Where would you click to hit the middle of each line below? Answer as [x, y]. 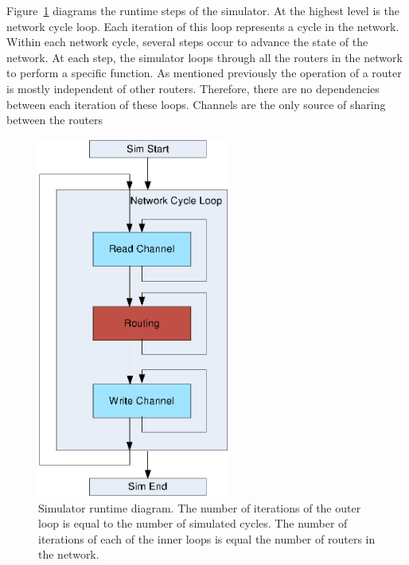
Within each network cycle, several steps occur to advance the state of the [187, 42]
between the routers [55, 120]
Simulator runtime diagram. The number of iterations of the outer [200, 507]
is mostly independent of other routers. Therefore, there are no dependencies [193, 88]
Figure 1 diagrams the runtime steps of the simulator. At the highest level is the [203, 10]
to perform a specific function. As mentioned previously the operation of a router [204, 73]
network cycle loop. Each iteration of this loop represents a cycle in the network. [203, 26]
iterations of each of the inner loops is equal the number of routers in [207, 538]
